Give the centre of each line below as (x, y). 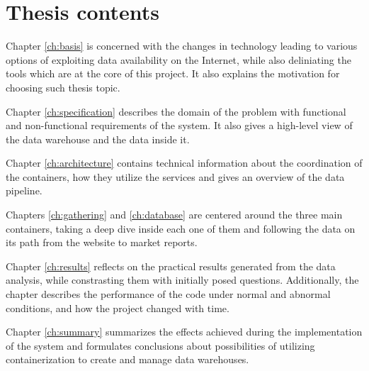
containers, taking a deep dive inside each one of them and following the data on (181, 228)
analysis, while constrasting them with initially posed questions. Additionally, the (182, 280)
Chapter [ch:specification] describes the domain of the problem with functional (176, 111)
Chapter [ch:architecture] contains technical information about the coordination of (184, 163)
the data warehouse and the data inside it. (98, 139)
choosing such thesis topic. (63, 87)
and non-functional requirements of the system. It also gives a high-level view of (179, 125)
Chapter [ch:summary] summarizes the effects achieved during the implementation (184, 332)
